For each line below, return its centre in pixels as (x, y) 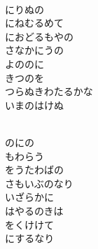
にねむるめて (34, 23)
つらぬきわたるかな (49, 91)
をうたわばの (34, 170)
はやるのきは (34, 210)
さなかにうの (34, 50)
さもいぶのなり (39, 183)
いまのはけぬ (34, 105)
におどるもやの (39, 36)
